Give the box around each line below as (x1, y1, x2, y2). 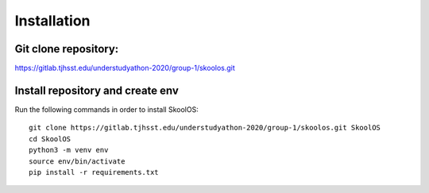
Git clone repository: (14, 42, 119, 56)
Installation (14, 12, 91, 29)
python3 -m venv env (29, 145, 109, 155)
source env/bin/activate (29, 156, 126, 166)
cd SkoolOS (29, 134, 71, 143)
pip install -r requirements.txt (29, 168, 159, 176)
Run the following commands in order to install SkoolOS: (14, 104, 199, 114)
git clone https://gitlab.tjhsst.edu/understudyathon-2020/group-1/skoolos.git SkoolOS (29, 123, 381, 133)
